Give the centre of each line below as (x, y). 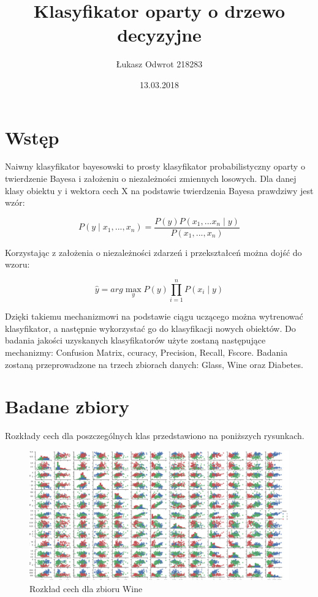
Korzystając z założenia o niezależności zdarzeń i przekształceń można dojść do (153, 252)
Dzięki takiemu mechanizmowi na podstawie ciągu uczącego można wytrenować (154, 316)
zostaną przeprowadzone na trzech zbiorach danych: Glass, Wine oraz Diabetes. (154, 364)
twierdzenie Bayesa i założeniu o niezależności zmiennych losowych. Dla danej (151, 178)
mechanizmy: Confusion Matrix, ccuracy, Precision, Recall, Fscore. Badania (146, 352)
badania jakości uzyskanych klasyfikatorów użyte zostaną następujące (135, 340)
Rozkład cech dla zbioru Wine (86, 588)
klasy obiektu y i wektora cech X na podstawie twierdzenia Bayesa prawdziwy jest (159, 190)
